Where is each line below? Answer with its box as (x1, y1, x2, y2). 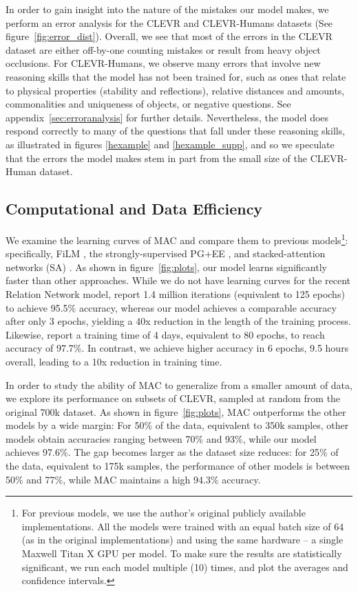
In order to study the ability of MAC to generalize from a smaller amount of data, (6, 377, 352, 392)
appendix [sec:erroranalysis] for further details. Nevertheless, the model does (6, 110, 329, 124)
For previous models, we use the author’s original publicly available (21, 505, 306, 520)
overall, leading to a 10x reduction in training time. (6, 354, 222, 368)
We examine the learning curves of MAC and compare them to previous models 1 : (6, 230, 348, 247)
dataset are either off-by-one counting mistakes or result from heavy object (6, 42, 321, 57)
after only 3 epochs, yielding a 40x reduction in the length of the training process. (6, 314, 351, 328)
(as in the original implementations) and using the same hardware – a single (21, 532, 344, 547)
